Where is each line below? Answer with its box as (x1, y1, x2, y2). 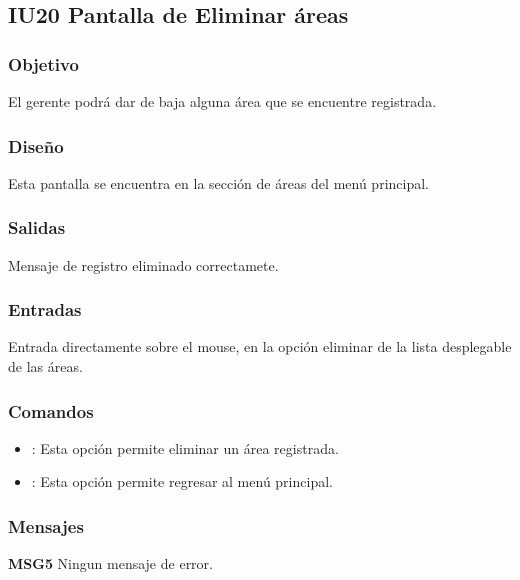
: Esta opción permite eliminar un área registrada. (31, 437, 339, 458)
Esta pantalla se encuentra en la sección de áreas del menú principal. (8, 172, 429, 193)
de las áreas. (8, 356, 83, 377)
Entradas (8, 297, 82, 322)
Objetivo (8, 51, 79, 76)
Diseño (8, 133, 64, 158)
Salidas (8, 215, 66, 240)
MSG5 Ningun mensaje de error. (8, 553, 213, 574)
